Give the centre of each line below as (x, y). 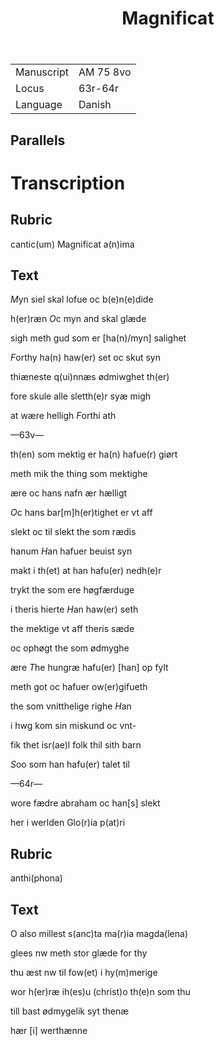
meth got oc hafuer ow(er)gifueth (79, 687)
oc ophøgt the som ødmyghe (70, 648)
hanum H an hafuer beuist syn (71, 551)
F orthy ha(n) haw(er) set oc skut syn (85, 358)
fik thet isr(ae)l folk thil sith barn (76, 745)
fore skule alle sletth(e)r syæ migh (81, 396)
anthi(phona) (36, 878)
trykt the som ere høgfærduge (72, 590)
